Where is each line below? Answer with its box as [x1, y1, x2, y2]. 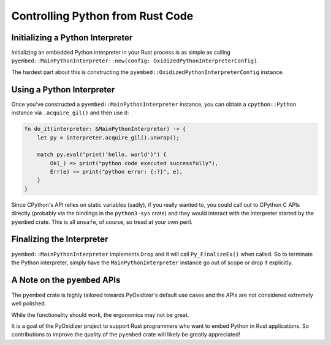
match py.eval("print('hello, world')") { [37, 151, 167, 158]
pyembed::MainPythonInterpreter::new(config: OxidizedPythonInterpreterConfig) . [11, 57, 259, 64]
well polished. [11, 300, 47, 307]
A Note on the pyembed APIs [11, 275, 121, 285]
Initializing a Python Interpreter [11, 32, 133, 43]
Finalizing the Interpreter [11, 234, 108, 245]
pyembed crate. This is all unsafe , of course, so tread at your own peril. [11, 218, 193, 226]
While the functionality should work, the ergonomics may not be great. [11, 311, 189, 318]
